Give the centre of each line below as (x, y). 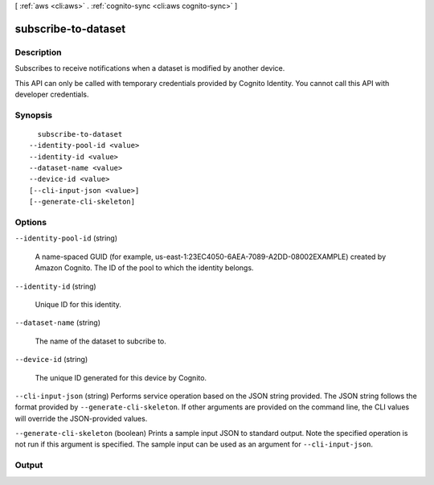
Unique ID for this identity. (78, 304)
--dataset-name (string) (57, 323)
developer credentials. (52, 94)
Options (31, 222)
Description (38, 52)
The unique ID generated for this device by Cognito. (121, 377)
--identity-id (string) (55, 286)
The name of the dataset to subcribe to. (100, 341)
